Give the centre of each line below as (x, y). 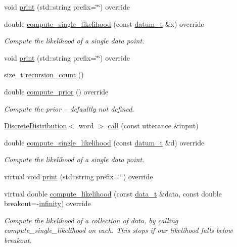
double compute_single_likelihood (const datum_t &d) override (104, 142)
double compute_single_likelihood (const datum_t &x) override (104, 23)
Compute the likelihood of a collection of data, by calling (91, 220)
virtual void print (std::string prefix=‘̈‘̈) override (79, 176)
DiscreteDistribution (36, 126)
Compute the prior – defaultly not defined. (69, 108)
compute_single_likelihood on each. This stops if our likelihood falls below (118, 230)
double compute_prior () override (56, 91)
